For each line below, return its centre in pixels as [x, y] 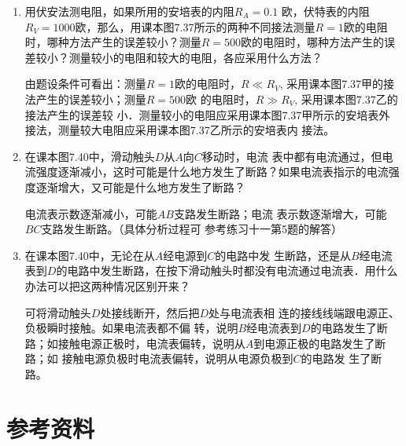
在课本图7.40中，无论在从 [90, 255]
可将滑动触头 [58, 312]
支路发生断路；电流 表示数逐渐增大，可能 [280, 213]
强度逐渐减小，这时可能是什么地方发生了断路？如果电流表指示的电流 [212, 172]
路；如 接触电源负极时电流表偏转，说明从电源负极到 [159, 358]
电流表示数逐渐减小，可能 [91, 213]
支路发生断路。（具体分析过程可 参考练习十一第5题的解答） [192, 229]
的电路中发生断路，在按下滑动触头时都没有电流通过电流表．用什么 [227, 271]
